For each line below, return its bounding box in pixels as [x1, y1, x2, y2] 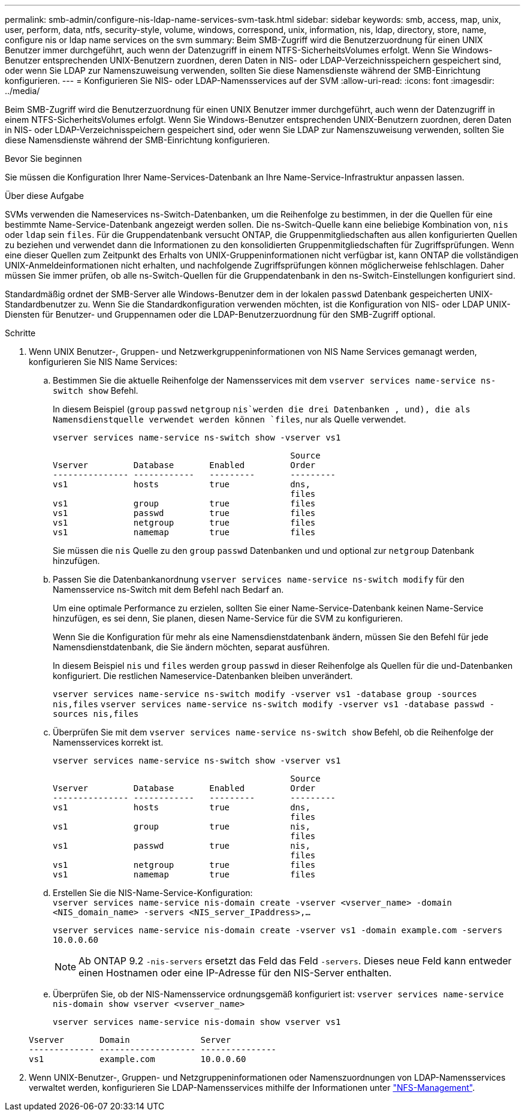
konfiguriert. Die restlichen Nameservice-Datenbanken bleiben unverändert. [53, 671, 353, 681]
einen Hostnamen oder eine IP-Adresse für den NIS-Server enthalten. [79, 967, 392, 979]
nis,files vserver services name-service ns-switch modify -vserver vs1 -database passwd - [53, 699, 495, 709]
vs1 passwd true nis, [53, 841, 310, 850]
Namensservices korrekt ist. [53, 737, 164, 747]
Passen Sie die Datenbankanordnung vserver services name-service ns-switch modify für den [53, 574, 464, 584]
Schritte [5, 328, 36, 338]
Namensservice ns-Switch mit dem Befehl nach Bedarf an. [53, 584, 284, 595]
